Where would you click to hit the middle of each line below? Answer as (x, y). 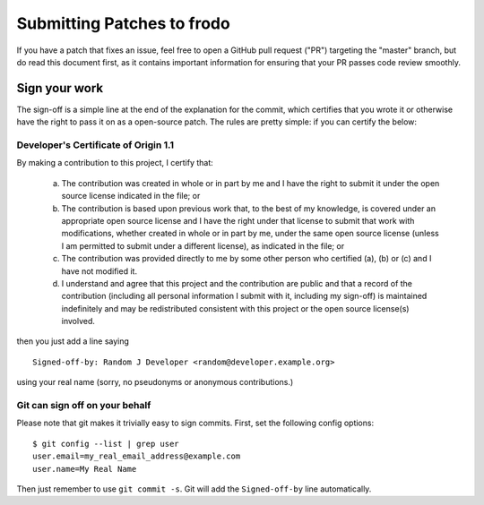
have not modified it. (99, 271)
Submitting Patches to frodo (123, 23)
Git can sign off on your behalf (84, 405)
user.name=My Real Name (85, 469)
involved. (78, 321)
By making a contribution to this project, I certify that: (115, 163)
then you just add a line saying (73, 341)
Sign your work (60, 88)
